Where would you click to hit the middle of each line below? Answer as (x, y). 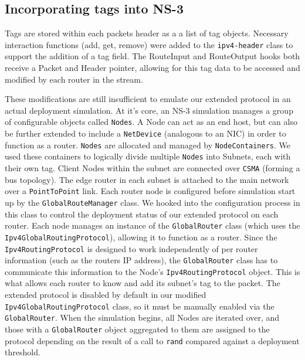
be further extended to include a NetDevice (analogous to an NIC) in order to (145, 133)
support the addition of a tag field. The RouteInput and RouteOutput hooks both (152, 56)
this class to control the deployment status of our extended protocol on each (142, 214)
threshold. (23, 352)
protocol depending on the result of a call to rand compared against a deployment (152, 340)
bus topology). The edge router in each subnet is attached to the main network (147, 179)
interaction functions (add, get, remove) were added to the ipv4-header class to (149, 44)
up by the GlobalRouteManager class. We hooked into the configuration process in (152, 202)
